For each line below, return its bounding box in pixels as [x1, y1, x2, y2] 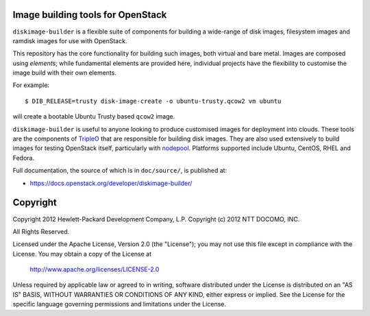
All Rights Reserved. [12, 227, 70, 236]
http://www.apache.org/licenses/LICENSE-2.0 [29, 265, 160, 274]
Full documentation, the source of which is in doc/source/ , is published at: [12, 167, 227, 175]
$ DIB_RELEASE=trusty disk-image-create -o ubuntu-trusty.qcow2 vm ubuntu [25, 97, 282, 105]
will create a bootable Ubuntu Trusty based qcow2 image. [12, 112, 175, 121]
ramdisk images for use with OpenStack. [12, 36, 127, 45]
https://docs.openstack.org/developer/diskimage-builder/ [29, 179, 193, 187]
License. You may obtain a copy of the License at [12, 250, 152, 258]
